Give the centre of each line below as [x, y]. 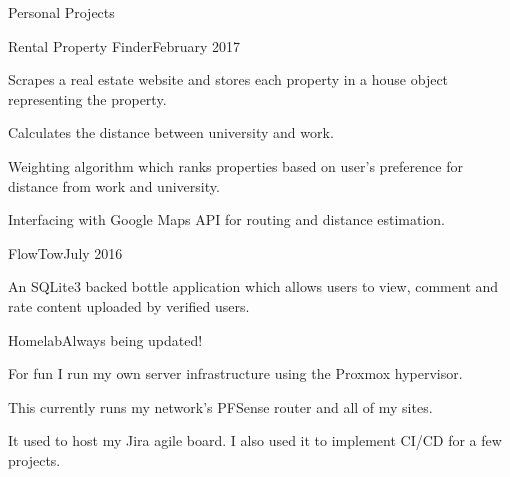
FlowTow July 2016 [65, 252]
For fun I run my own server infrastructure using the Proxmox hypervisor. [235, 373]
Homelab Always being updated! [105, 339]
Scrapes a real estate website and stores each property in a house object [228, 79]
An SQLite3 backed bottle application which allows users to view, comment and [253, 286]
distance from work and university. [114, 185]
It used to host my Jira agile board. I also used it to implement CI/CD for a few [255, 440]
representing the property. [87, 98]
